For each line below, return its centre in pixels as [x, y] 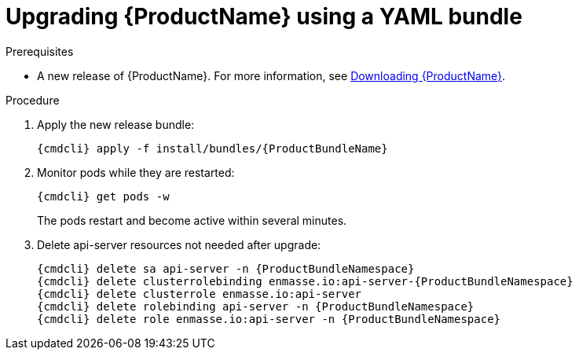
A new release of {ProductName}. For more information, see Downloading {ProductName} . [271, 75]
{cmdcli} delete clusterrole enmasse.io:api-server [200, 294]
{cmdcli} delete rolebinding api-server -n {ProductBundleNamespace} [256, 306]
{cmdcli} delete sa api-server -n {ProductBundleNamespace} [226, 268]
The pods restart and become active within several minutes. [192, 220]
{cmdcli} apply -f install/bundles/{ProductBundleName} [213, 148]
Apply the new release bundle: [116, 124]
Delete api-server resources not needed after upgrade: [179, 244]
